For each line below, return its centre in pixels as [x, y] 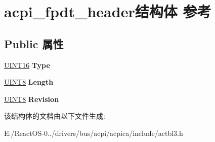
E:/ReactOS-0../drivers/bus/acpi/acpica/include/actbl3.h [94, 133]
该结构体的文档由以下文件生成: [55, 116]
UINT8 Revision [32, 99]
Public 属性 [34, 43]
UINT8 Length [29, 82]
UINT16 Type [27, 65]
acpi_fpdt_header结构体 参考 [108, 11]
